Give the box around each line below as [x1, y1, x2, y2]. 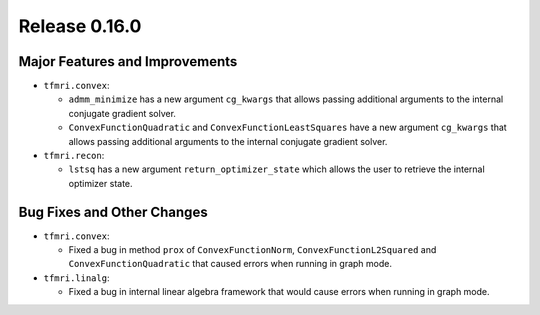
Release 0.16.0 [18, 15, 142, 37]
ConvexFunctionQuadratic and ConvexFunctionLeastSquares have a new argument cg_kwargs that [68, 121, 507, 134]
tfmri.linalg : [43, 271, 110, 284]
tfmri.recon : [43, 150, 105, 162]
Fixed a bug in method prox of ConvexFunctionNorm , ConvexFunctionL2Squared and [68, 244, 437, 256]
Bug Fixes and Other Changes [18, 203, 209, 220]
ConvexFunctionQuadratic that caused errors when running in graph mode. [68, 258, 392, 270]
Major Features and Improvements [18, 53, 238, 70]
